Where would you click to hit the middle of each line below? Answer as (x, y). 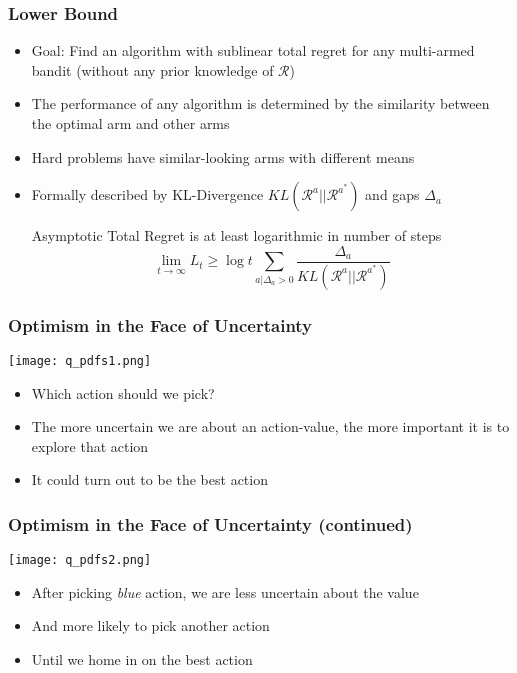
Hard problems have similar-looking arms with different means (223, 156)
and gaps (392, 194)
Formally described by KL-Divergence (147, 194)
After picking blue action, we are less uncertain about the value (225, 591)
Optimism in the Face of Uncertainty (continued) (210, 523)
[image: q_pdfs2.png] (80, 560)
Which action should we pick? (123, 392)
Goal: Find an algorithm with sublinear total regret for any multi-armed (253, 50)
